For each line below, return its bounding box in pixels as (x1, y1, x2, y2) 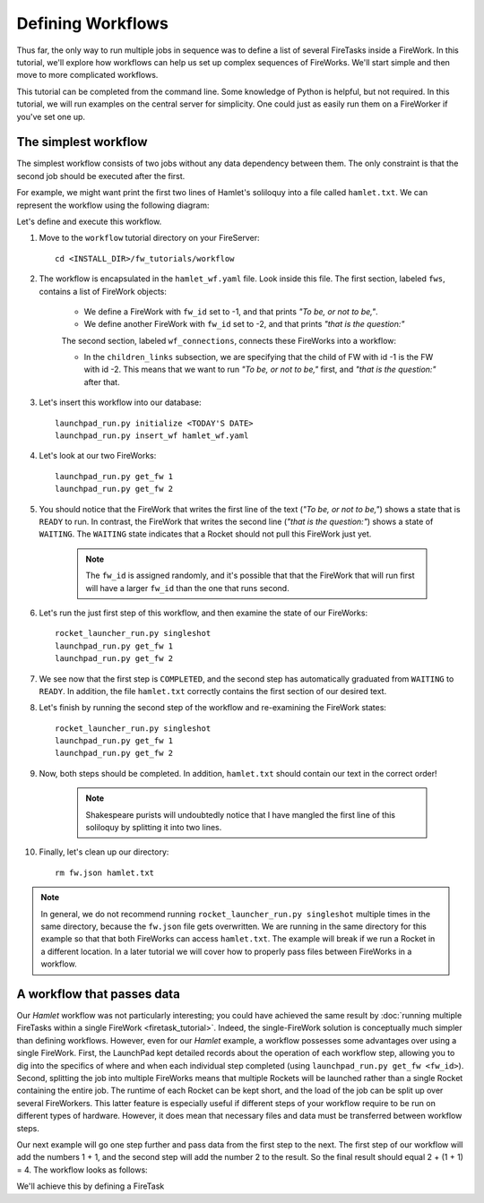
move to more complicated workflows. (16, 70, 159, 81)
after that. (83, 376, 120, 387)
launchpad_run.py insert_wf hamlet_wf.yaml (55, 431, 249, 441)
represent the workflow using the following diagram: (16, 200, 210, 211)
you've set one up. (16, 111, 85, 122)
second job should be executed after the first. (16, 170, 186, 181)
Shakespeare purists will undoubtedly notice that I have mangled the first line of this (85, 809, 396, 820)
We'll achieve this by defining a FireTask (16, 1181, 165, 1191)
